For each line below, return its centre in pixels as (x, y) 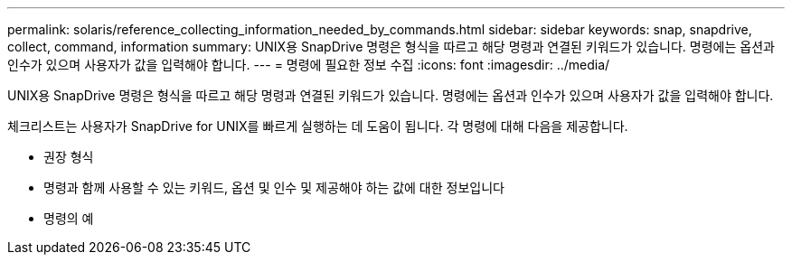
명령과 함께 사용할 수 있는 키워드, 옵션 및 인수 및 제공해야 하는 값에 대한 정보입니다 (274, 187)
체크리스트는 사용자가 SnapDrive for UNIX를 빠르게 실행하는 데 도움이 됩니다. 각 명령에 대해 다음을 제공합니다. (318, 126)
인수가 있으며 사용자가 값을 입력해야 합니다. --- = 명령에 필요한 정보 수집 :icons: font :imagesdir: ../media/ (309, 65)
